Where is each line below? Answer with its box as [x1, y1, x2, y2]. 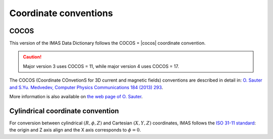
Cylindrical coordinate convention [9, 106, 119, 115]
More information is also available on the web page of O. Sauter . [9, 94, 143, 100]
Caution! [23, 54, 42, 60]
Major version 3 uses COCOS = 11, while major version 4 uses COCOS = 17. [23, 63, 179, 69]
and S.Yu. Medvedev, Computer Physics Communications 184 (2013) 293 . [9, 84, 163, 90]
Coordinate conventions [9, 8, 113, 19]
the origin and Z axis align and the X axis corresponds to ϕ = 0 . [9, 127, 141, 133]
